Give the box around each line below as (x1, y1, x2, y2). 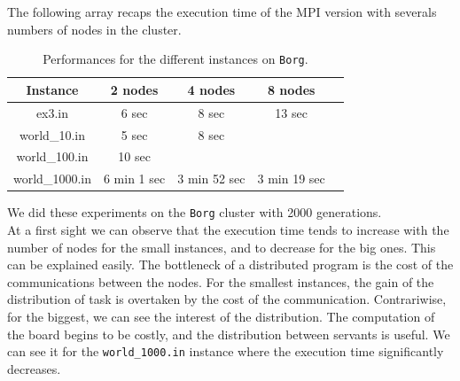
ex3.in (35, 103, 69, 121)
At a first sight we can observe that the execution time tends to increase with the (7, 220, 449, 238)
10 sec (118, 147, 151, 166)
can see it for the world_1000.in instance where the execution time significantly (7, 342, 444, 361)
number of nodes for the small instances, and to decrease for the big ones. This (7, 237, 436, 256)
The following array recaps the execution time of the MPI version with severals (7, 3, 437, 20)
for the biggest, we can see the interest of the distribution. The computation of (7, 307, 435, 325)
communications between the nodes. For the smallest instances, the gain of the (7, 272, 434, 291)
